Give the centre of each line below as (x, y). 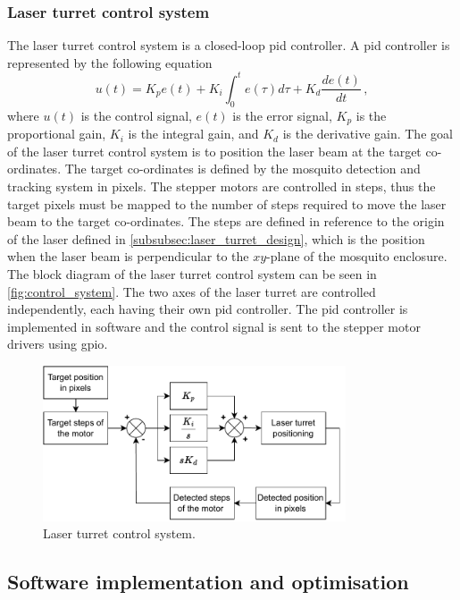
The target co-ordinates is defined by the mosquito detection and (243, 169)
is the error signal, (282, 115)
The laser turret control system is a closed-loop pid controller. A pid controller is (229, 45)
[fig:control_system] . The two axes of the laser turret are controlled (192, 291)
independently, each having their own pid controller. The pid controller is (208, 309)
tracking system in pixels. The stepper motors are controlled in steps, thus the (222, 186)
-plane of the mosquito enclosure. (357, 256)
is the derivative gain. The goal (368, 134)
